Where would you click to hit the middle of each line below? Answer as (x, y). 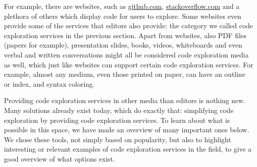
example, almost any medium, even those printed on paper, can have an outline (125, 74)
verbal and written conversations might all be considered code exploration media (126, 54)
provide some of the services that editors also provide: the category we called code (128, 26)
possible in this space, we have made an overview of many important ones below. (127, 130)
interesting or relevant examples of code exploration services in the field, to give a (128, 149)
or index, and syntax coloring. (49, 83)
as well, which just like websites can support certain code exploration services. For (129, 64)
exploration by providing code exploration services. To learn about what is (117, 120)
